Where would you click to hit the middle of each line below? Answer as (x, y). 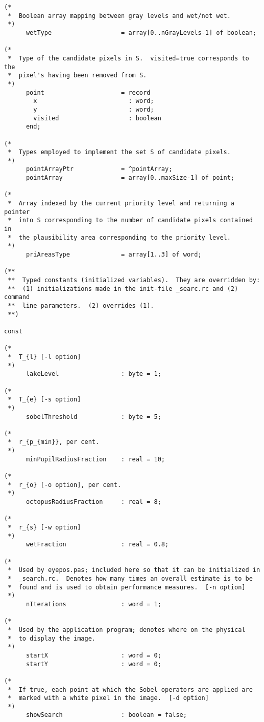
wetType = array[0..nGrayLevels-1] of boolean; (141, 33)
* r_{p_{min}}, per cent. (54, 442)
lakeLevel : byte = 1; (93, 374)
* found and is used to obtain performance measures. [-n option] (127, 587)
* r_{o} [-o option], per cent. (65, 485)
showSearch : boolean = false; (106, 715)
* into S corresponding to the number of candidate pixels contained (130, 220)
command (17, 297)
